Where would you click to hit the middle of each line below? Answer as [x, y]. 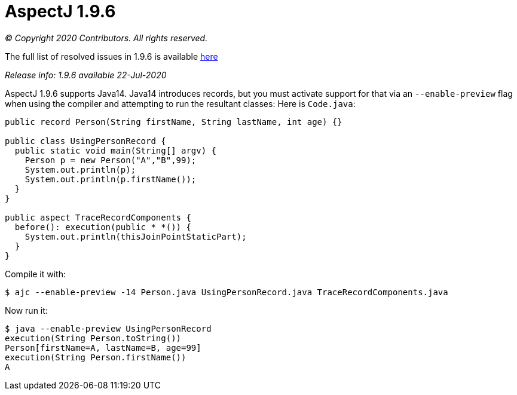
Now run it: [26, 310]
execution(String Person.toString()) [93, 338]
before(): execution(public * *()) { [103, 227]
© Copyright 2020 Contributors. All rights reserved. [106, 38]
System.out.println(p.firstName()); [111, 179]
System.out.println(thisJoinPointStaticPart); [136, 236]
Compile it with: [35, 274]
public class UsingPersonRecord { [85, 141]
